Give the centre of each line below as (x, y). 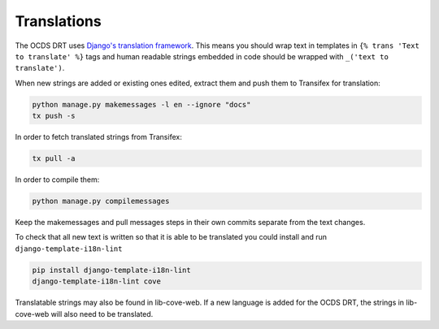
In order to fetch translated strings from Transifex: (98, 137)
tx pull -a (54, 159)
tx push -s (54, 116)
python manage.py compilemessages (101, 201)
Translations (58, 21)
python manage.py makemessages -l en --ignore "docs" (141, 104)
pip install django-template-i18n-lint (111, 270)
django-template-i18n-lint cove (97, 281)
